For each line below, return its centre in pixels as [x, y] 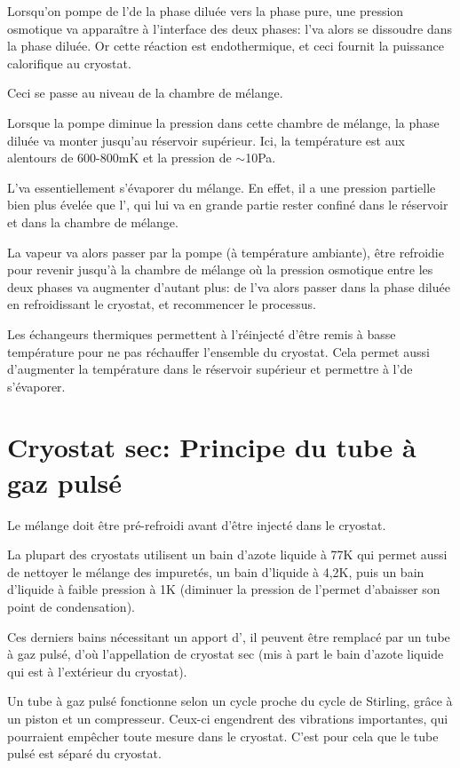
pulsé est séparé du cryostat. [84, 753]
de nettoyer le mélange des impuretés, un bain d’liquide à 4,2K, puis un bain [216, 571]
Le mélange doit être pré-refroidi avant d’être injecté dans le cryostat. [197, 524]
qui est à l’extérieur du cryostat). [97, 671]
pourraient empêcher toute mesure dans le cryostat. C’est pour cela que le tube [223, 736]
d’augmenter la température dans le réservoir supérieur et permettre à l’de [210, 369]
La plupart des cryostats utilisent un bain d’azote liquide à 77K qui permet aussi [227, 554]
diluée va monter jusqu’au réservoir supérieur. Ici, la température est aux [206, 140]
